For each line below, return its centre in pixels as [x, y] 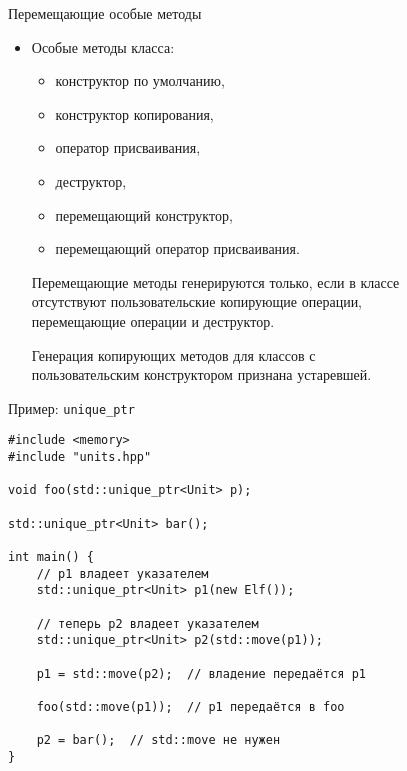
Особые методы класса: [103, 46]
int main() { [51, 556]
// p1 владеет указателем [122, 573]
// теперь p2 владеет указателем [147, 623]
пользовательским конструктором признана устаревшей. [201, 374]
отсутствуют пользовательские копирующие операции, [197, 301]
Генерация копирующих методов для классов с [173, 354]
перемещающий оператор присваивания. [177, 248]
